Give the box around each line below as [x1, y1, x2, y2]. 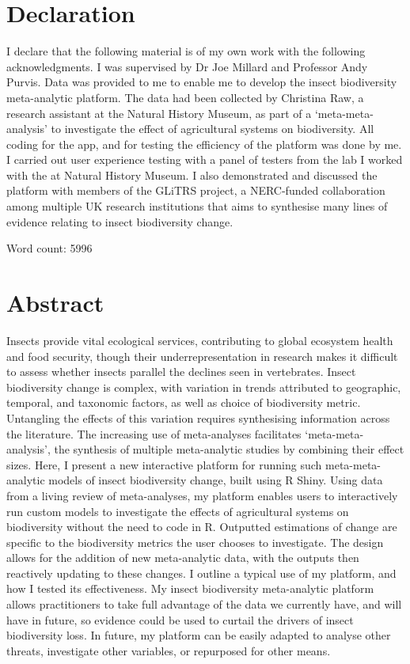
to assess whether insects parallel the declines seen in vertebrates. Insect [6, 363, 356, 380]
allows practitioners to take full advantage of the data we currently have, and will [6, 596, 402, 613]
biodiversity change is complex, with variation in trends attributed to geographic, [6, 378, 401, 395]
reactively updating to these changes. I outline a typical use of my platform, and [6, 564, 397, 581]
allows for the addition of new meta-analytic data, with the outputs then [6, 549, 359, 566]
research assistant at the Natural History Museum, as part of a [6, 104, 312, 121]
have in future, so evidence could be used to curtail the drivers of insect [6, 611, 354, 628]
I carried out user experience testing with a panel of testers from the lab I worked [6, 151, 403, 168]
